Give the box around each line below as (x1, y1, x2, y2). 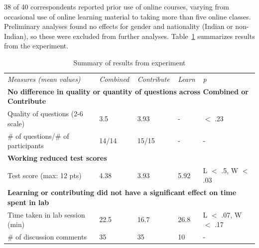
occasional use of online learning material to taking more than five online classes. (4, 11, 251, 21)
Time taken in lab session (7, 209, 85, 220)
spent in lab (7, 197, 49, 207)
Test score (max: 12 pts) (7, 170, 82, 180)
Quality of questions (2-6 (7, 108, 83, 119)
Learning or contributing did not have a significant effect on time (7, 187, 237, 198)
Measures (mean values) (7, 73, 81, 84)
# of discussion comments (7, 232, 87, 242)
